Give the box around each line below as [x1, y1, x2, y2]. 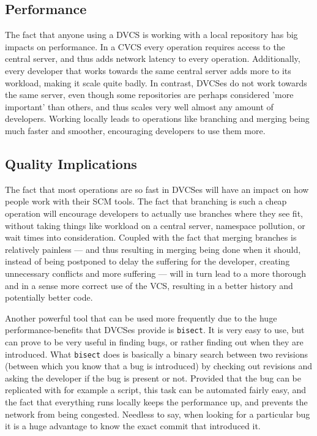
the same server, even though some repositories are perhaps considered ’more [5, 88, 294, 101]
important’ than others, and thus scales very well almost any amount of [5, 100, 274, 113]
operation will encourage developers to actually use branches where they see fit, [5, 206, 303, 219]
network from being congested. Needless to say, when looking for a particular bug [5, 407, 310, 420]
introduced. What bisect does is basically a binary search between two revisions [5, 347, 308, 360]
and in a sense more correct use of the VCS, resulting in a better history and [5, 279, 293, 291]
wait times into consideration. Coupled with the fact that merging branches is [5, 231, 297, 244]
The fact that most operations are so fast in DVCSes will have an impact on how [5, 182, 309, 195]
